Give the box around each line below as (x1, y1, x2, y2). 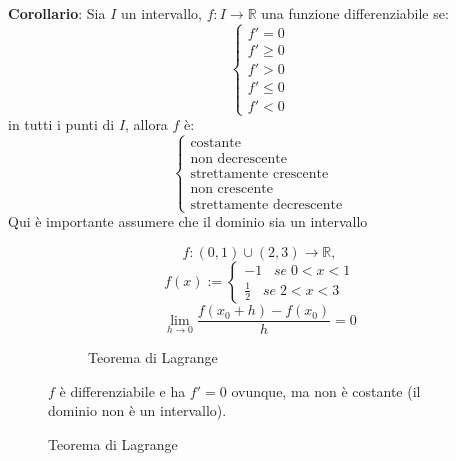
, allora (125, 114, 168, 135)
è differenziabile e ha (59, 380, 186, 401)
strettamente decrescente (190, 198, 343, 213)
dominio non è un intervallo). (48, 400, 227, 421)
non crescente (190, 182, 273, 197)
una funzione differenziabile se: (261, 3, 449, 23)
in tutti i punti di (8, 114, 115, 135)
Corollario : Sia (8, 3, 106, 23)
